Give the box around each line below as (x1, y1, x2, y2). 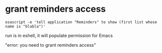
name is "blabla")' (5, 24, 46, 29)
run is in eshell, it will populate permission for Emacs (5, 32, 113, 38)
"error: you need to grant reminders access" (5, 42, 96, 48)
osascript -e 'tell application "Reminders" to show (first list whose (5, 20, 157, 25)
